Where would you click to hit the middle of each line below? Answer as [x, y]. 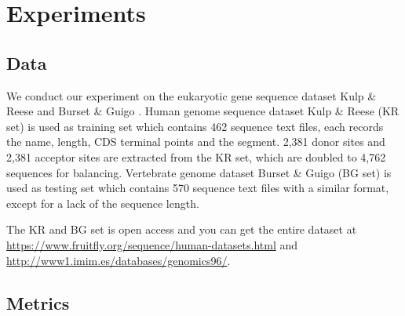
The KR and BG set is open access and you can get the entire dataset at [182, 229]
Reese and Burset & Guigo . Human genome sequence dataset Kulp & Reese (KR [203, 111]
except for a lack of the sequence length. [103, 203]
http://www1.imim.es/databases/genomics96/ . [119, 260]
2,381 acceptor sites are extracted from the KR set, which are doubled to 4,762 [196, 156]
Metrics [38, 302]
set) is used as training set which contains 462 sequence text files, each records [195, 126]
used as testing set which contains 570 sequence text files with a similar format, [198, 188]
